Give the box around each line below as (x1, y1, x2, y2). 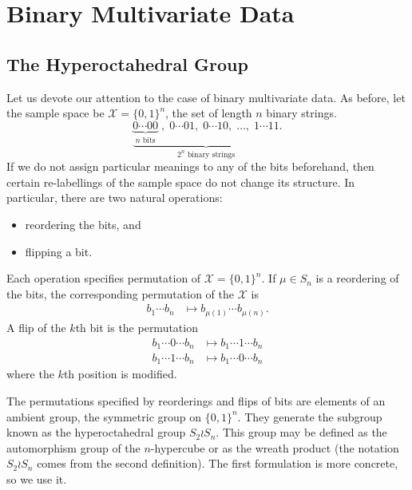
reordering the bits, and (25, 215, 141, 232)
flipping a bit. (25, 243, 93, 259)
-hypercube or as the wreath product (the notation (150, 439, 399, 456)
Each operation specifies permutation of (6, 270, 201, 286)
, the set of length (165, 105, 252, 121)
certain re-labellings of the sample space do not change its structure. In (6, 173, 355, 190)
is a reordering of (315, 270, 399, 286)
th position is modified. (63, 366, 177, 382)
